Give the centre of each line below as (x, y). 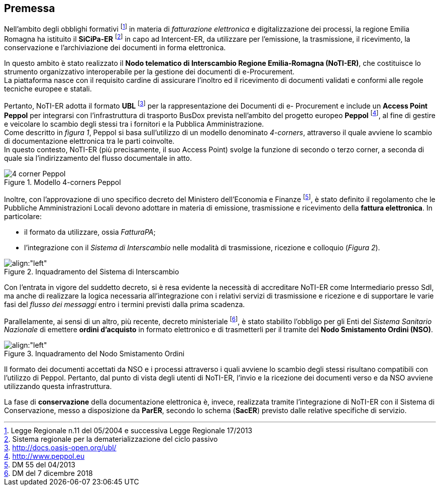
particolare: (23, 216)
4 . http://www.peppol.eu (44, 456)
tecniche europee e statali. (48, 88)
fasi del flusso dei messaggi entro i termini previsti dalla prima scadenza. (125, 304)
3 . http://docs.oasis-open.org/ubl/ (60, 448)
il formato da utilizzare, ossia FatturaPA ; (90, 232)
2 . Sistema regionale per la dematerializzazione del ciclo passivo (111, 439)
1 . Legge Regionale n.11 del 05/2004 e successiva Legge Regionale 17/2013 (128, 431)
